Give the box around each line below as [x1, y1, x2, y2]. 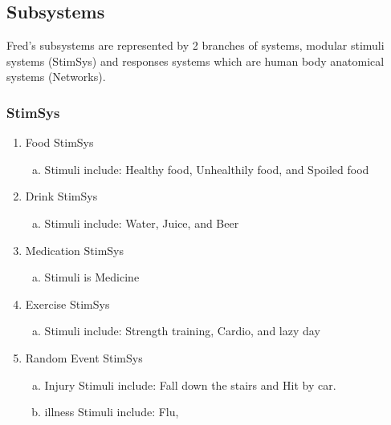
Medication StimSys [25, 241, 124, 258]
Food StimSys [25, 134, 94, 151]
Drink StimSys [25, 188, 98, 204]
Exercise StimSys [25, 295, 110, 312]
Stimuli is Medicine [44, 269, 140, 285]
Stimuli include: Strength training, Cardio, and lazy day [44, 322, 320, 339]
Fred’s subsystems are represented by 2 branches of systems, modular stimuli [6, 37, 385, 54]
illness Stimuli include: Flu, [44, 403, 179, 420]
